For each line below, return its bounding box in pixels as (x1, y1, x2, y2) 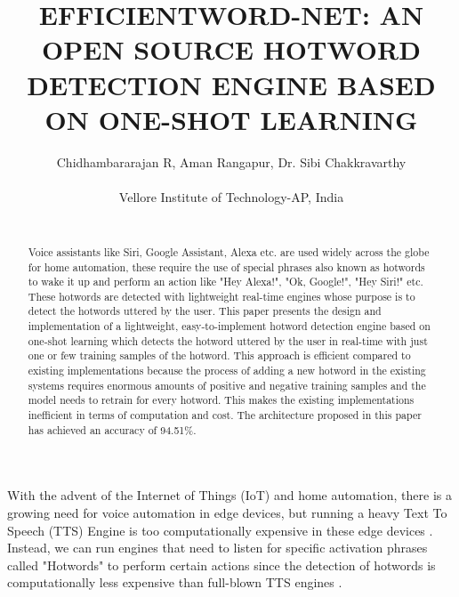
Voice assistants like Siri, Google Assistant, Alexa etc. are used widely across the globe (28, 244, 430, 259)
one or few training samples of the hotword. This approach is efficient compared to (28, 348, 411, 363)
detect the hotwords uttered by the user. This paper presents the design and (28, 303, 382, 319)
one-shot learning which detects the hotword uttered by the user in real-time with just (28, 333, 428, 348)
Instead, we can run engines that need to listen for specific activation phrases (7, 538, 428, 557)
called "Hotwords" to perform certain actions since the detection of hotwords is (7, 555, 436, 574)
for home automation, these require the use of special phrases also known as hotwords (28, 259, 425, 274)
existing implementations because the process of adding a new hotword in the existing (28, 363, 426, 378)
